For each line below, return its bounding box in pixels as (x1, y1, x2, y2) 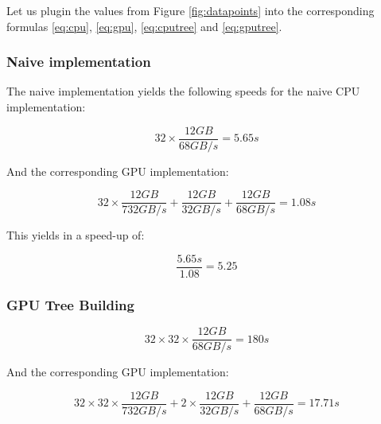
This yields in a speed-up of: (6, 227, 145, 243)
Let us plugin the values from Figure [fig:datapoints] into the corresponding (6, 2, 375, 18)
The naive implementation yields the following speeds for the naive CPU (6, 83, 360, 99)
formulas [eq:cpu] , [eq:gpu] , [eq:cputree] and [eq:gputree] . (6, 18, 282, 34)
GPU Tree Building (6, 294, 134, 314)
